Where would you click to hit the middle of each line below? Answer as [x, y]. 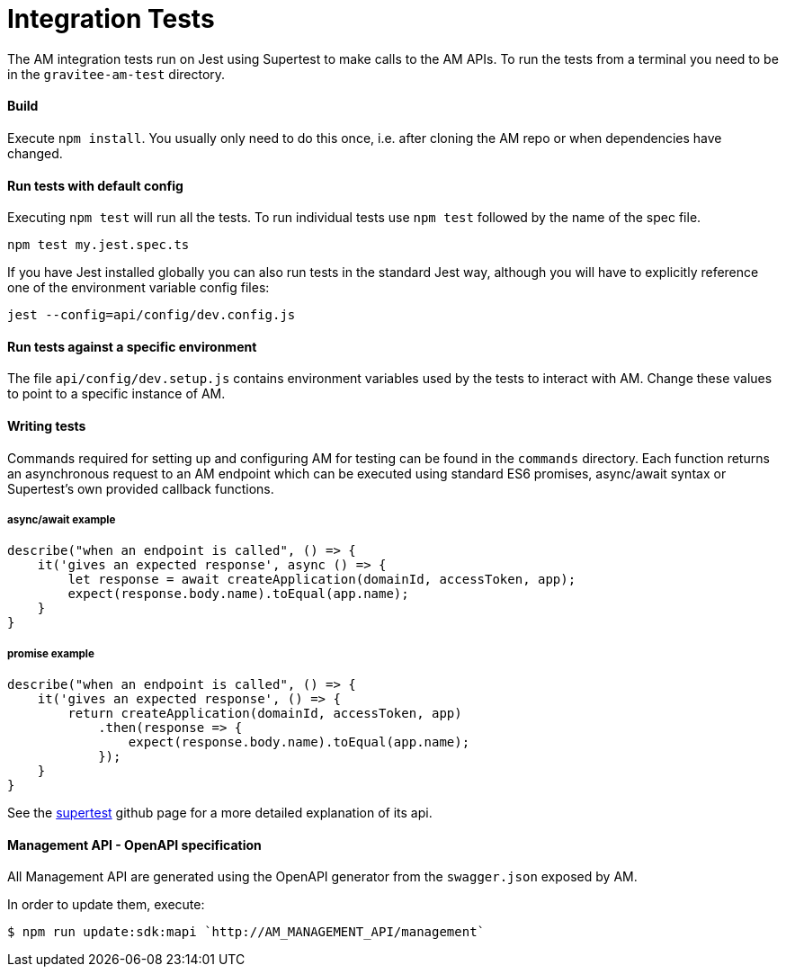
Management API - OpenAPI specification [134, 844]
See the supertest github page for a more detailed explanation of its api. [220, 813]
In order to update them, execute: [106, 905]
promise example [51, 653]
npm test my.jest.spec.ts [98, 245]
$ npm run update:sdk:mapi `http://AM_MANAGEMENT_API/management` [246, 932]
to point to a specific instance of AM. [116, 394]
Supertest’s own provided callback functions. [141, 488]
